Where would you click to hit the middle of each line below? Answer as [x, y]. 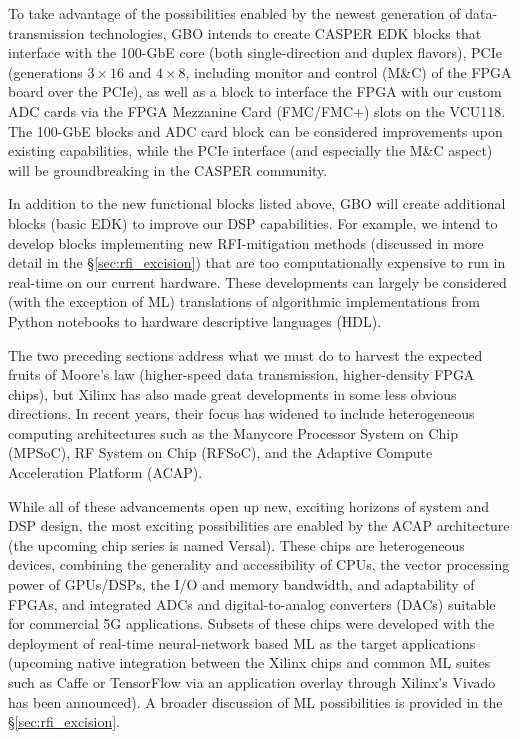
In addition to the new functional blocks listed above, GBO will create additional [257, 203]
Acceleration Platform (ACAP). [105, 472]
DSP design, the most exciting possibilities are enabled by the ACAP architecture [259, 525]
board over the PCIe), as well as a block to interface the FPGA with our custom [255, 91]
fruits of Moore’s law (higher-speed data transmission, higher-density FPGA [241, 374]
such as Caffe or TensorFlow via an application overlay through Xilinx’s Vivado [252, 682]
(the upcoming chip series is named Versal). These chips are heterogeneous [236, 544]
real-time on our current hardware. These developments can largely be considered [257, 281]
